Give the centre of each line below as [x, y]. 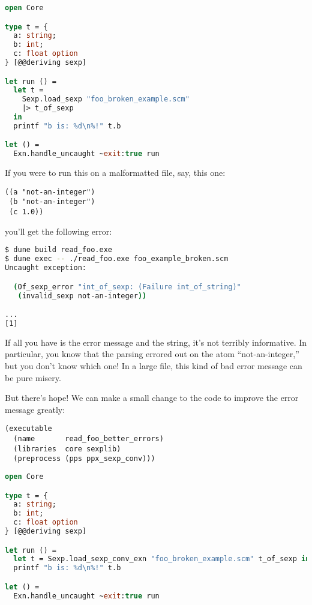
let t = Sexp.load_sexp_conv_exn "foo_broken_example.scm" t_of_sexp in [162, 559]
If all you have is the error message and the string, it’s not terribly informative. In [156, 342]
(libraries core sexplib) [67, 449]
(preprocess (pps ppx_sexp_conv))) [84, 459]
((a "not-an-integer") [50, 192]
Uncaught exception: [46, 268]
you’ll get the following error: [58, 231]
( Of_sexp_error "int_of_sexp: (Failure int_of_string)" [127, 287]
